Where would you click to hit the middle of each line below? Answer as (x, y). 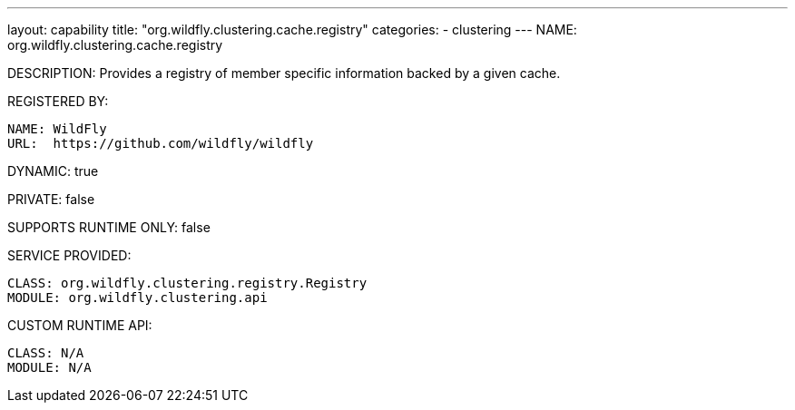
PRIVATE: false (51, 199)
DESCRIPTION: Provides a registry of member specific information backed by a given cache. (284, 73)
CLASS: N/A (46, 353)
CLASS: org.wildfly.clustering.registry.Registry (187, 283)
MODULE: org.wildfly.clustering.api (137, 298)
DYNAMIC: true (53, 171)
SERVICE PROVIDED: (69, 255)
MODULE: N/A (49, 367)
